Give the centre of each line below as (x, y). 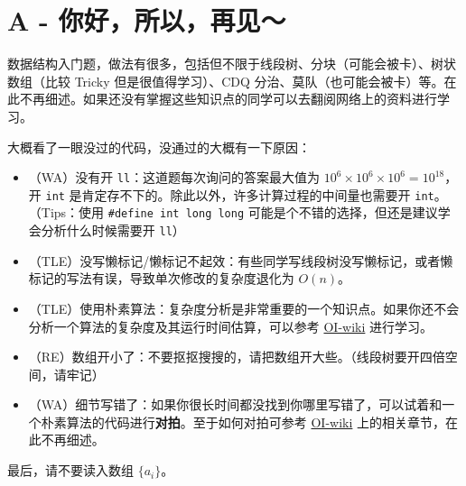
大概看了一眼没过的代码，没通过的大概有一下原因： (159, 147)
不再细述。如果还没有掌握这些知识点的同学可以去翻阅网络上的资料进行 (228, 99)
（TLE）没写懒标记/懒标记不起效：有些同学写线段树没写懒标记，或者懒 (241, 260)
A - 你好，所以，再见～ (147, 20)
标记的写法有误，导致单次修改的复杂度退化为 (161, 278)
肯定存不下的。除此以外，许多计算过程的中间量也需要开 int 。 (264, 194)
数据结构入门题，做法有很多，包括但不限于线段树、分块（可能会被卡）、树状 (232, 64)
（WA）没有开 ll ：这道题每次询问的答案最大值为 (174, 177)
